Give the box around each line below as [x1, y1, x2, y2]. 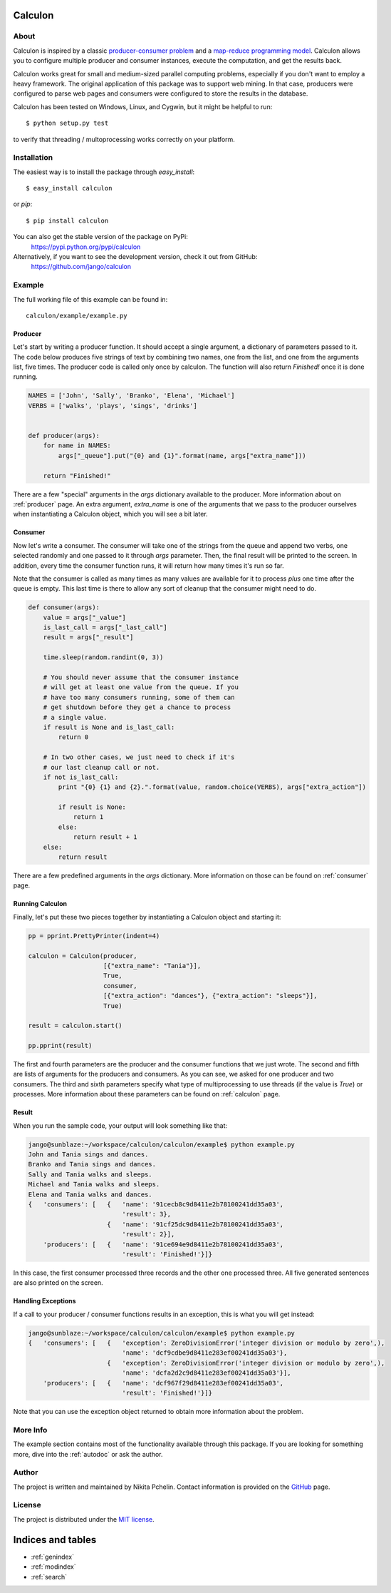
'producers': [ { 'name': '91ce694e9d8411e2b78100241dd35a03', [43, 1240, 284, 1248]
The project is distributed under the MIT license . [13, 1515, 155, 1523]
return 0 [58, 733, 89, 741]
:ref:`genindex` [31, 1552, 75, 1561]
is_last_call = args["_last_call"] [43, 624, 167, 631]
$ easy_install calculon [26, 184, 113, 193]
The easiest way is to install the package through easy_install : [13, 168, 195, 176]
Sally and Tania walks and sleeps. [28, 1170, 152, 1179]
